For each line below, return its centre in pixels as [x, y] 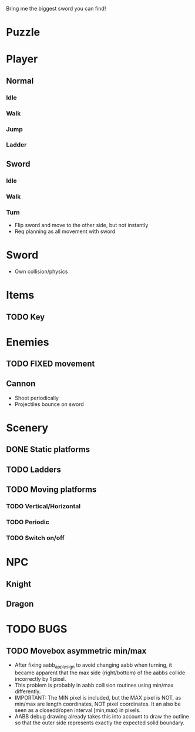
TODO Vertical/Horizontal [43, 507]
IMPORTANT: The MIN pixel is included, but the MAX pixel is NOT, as [98, 697]
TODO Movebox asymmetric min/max [76, 651]
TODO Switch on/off [35, 538]
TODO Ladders [34, 469]
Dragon [20, 603]
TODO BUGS [37, 629]
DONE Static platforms [48, 450]
